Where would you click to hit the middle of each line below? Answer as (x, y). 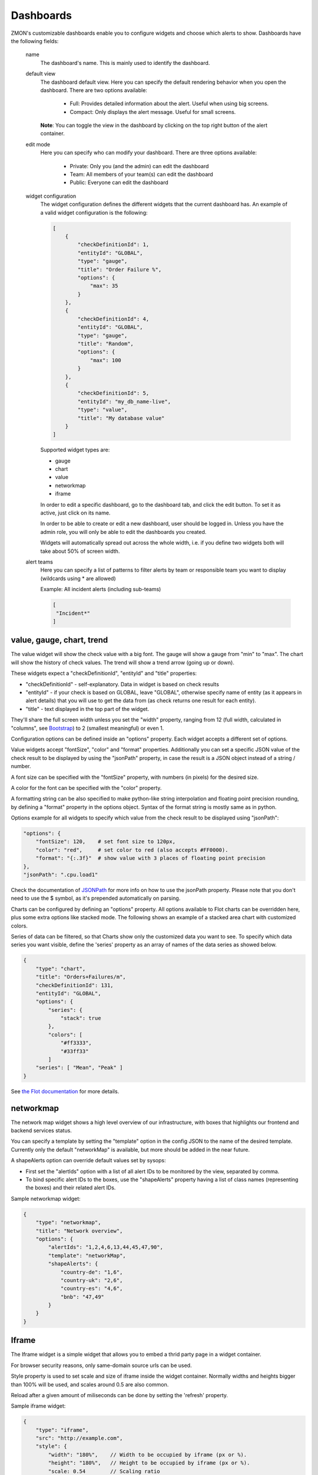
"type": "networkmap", (68, 1222)
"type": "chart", (61, 968)
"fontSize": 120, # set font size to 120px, (106, 842)
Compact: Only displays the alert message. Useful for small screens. (153, 112)
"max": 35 (104, 286)
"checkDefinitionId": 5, (113, 393)
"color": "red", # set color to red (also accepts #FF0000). (132, 850)
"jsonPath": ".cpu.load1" (61, 875)
